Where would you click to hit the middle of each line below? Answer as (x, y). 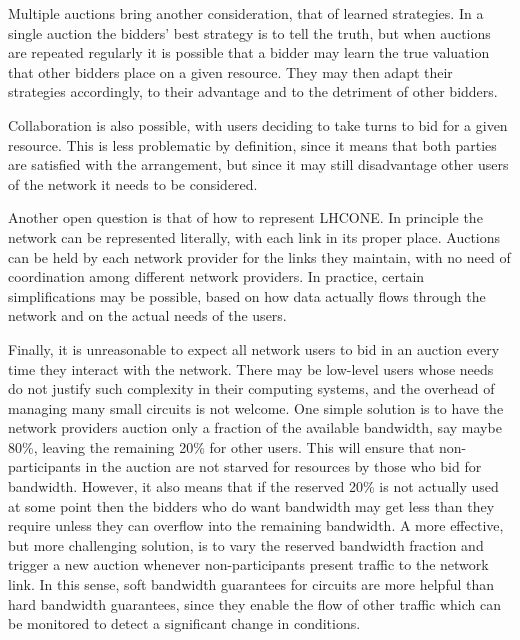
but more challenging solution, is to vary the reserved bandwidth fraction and (246, 544)
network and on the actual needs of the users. (147, 315)
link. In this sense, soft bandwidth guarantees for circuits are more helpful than (251, 584)
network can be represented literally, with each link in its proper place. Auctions (254, 236)
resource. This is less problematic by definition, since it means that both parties (252, 144)
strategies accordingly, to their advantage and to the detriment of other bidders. (253, 91)
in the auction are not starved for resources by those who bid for (283, 466)
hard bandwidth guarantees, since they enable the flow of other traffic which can (255, 603)
